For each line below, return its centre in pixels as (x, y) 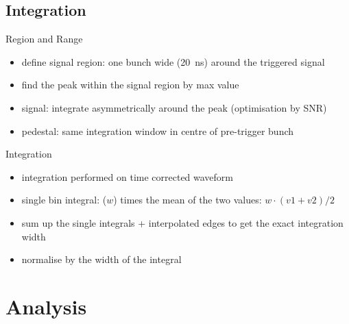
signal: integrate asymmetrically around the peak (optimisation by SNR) (174, 107)
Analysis (46, 306)
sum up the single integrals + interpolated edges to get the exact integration (182, 222)
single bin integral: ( (64, 200)
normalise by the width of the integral (101, 259)
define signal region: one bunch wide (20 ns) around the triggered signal (173, 61)
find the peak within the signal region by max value (130, 85)
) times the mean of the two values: (188, 200)
